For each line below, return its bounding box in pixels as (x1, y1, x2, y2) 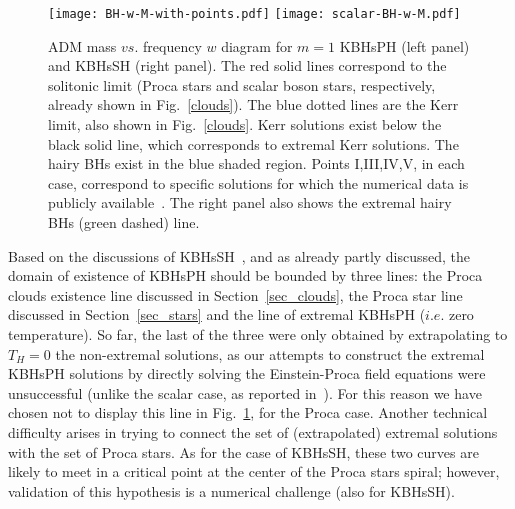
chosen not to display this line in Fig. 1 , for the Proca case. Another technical (8, 402, 488, 423)
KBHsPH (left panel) (339, 35, 470, 56)
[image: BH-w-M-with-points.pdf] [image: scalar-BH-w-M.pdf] (48, 7, 461, 21)
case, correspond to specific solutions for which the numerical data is (48, 172, 469, 193)
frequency (143, 35, 202, 56)
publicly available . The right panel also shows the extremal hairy (48, 192, 452, 213)
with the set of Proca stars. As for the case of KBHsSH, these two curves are (8, 441, 479, 462)
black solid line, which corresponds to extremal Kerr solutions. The (48, 133, 459, 154)
